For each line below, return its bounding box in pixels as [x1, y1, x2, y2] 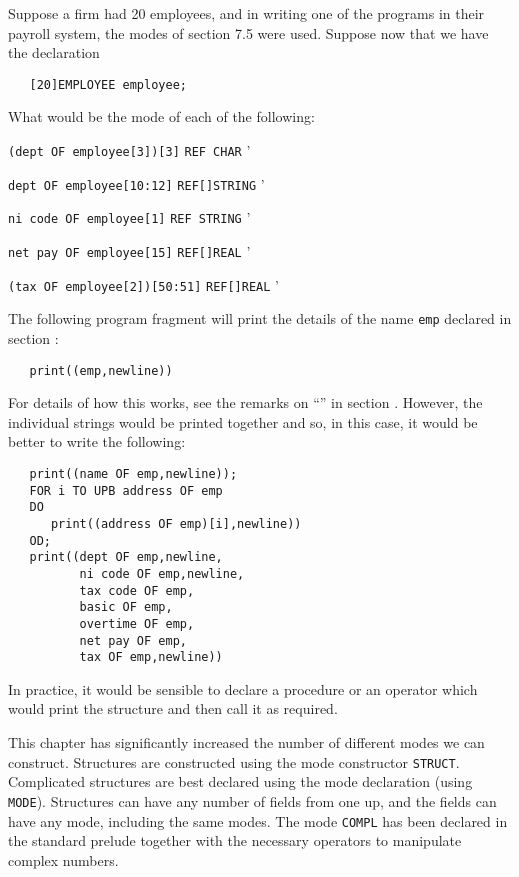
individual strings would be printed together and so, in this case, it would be [8, 411, 478, 432]
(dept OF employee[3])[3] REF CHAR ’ [8, 140, 251, 161]
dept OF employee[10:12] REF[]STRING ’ [8, 173, 265, 194]
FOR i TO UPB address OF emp [29, 483, 223, 498]
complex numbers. [8, 849, 119, 870]
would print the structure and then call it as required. [8, 698, 338, 719]
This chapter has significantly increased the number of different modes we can [8, 732, 485, 753]
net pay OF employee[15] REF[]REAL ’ [8, 241, 251, 261]
